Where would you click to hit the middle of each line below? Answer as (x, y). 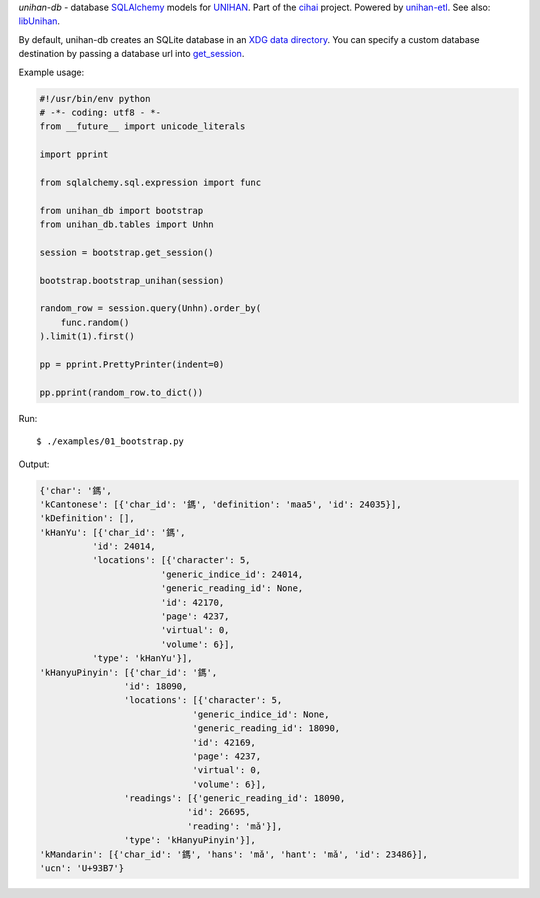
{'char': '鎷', (75, 490)
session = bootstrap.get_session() (126, 252)
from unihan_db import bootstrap (121, 210)
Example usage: (51, 72)
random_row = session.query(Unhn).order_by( (150, 308)
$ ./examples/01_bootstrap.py (110, 441)
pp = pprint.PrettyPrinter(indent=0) (132, 364)
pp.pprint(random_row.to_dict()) (121, 392)
